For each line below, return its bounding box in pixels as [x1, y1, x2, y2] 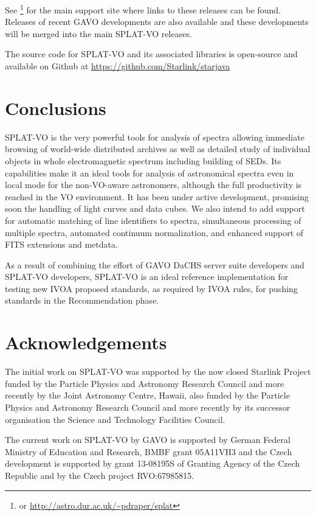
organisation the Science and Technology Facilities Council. [5, 413, 225, 425]
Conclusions [5, 95, 106, 120]
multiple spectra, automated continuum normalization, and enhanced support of [5, 226, 304, 239]
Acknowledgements [5, 330, 167, 355]
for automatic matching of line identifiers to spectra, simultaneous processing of [5, 214, 301, 226]
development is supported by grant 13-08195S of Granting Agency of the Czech [5, 457, 300, 470]
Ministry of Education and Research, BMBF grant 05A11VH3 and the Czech [5, 445, 292, 458]
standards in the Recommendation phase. [5, 294, 159, 307]
